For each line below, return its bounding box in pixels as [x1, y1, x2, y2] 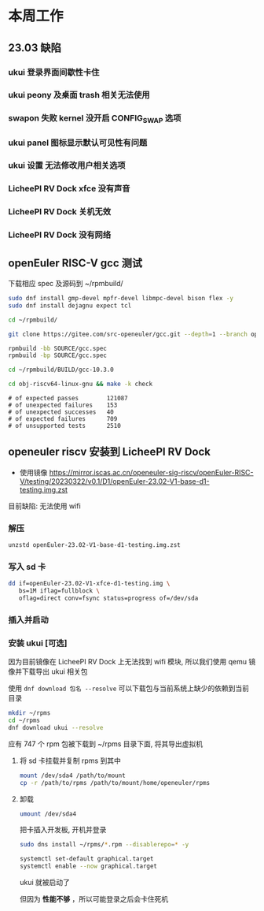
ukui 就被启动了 [19, 878, 71, 887]
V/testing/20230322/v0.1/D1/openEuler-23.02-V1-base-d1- [19, 476, 210, 485]
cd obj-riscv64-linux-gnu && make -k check [8, 380, 153, 389]
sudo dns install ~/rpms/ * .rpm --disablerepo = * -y [19, 841, 189, 849]
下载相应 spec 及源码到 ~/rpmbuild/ [8, 279, 123, 288]
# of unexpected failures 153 [8, 401, 118, 410]
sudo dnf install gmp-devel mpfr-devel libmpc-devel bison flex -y [8, 295, 234, 303]
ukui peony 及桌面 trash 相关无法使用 [8, 90, 151, 101]
